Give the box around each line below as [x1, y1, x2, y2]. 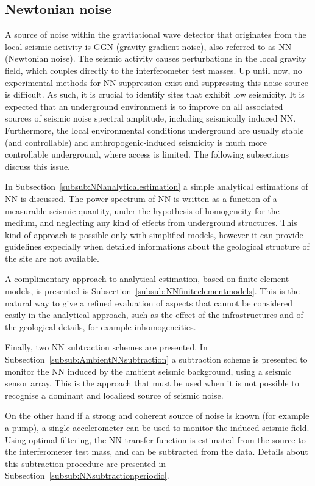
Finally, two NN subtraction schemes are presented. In [5, 341, 208, 354]
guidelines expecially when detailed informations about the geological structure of [5, 240, 310, 253]
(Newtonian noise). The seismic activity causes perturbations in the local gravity [5, 52, 306, 65]
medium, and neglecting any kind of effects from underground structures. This [5, 216, 297, 229]
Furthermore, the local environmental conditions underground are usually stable [5, 123, 304, 136]
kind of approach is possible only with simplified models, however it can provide [5, 228, 303, 241]
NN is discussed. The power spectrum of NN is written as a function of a [5, 192, 277, 205]
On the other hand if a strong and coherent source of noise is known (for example [5, 409, 310, 422]
